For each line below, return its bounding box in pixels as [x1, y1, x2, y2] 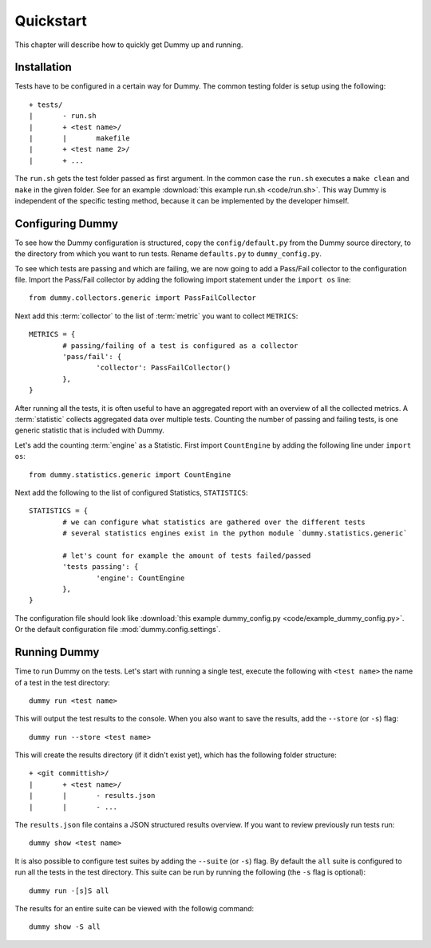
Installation [14, 61, 72, 74]
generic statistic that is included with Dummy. [14, 425, 165, 435]
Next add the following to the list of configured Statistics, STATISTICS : [14, 488, 248, 497]
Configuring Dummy [14, 216, 119, 231]
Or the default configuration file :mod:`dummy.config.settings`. [14, 625, 221, 634]
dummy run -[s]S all [29, 886, 109, 895]
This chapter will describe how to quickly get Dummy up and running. [14, 40, 243, 49]
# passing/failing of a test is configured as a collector [62, 341, 299, 350]
